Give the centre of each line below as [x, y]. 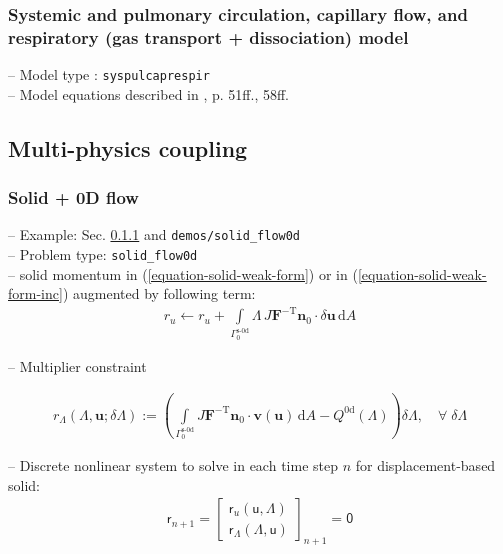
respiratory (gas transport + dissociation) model [208, 36]
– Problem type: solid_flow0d [103, 254]
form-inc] [35, 293]
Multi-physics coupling [128, 147]
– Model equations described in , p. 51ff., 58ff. [148, 93]
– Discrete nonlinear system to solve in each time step [173, 465]
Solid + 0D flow [73, 197]
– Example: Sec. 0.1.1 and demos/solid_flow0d [154, 234]
